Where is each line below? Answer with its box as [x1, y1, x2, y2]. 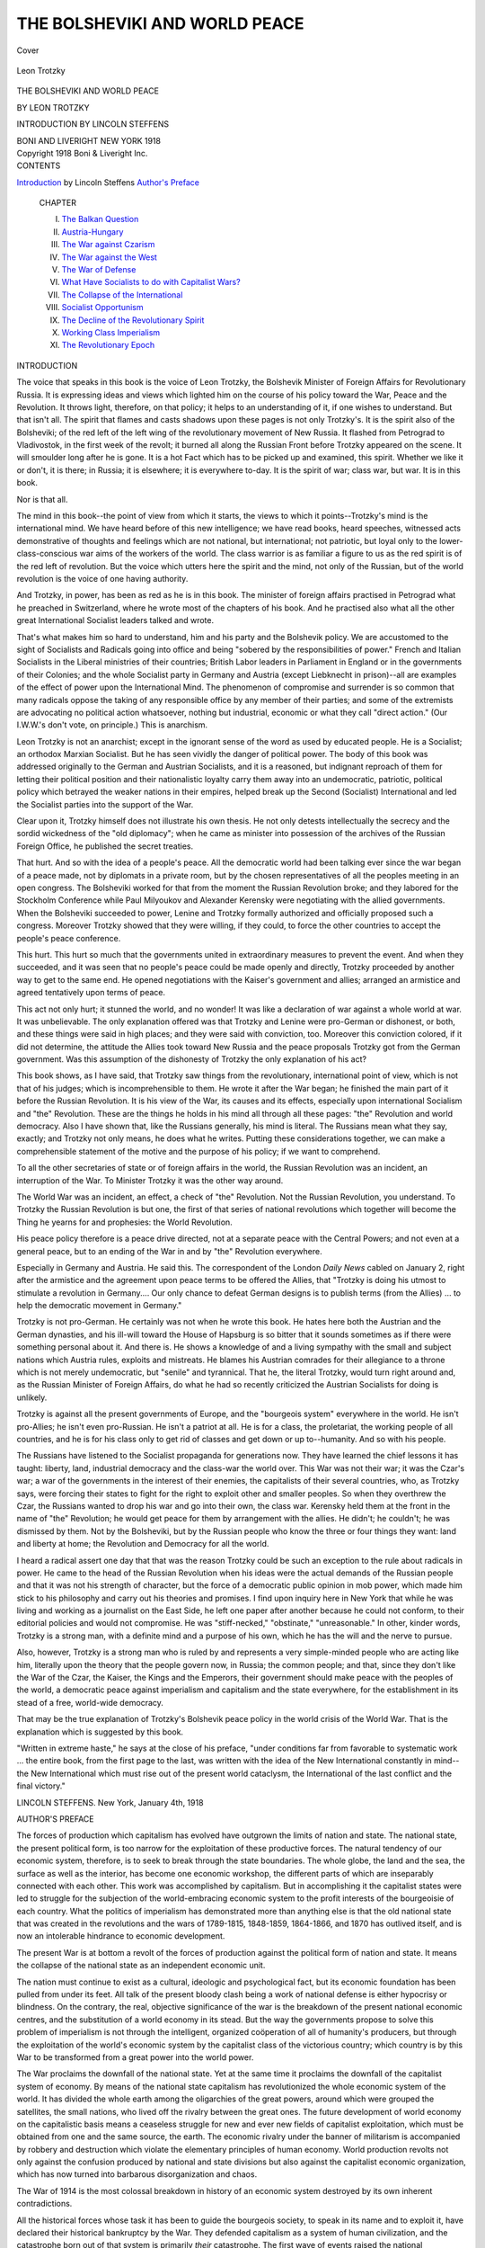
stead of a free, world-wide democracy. [16, 1697, 163, 1708]
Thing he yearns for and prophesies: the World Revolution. [16, 1217, 233, 1227]
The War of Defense [61, 264, 137, 275]
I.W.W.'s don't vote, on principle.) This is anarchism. [16, 719, 208, 730]
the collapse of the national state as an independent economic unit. [16, 1960, 266, 1971]
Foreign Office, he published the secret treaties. [16, 841, 194, 852]
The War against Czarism [61, 239, 155, 250]
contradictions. [16, 2199, 73, 2209]
